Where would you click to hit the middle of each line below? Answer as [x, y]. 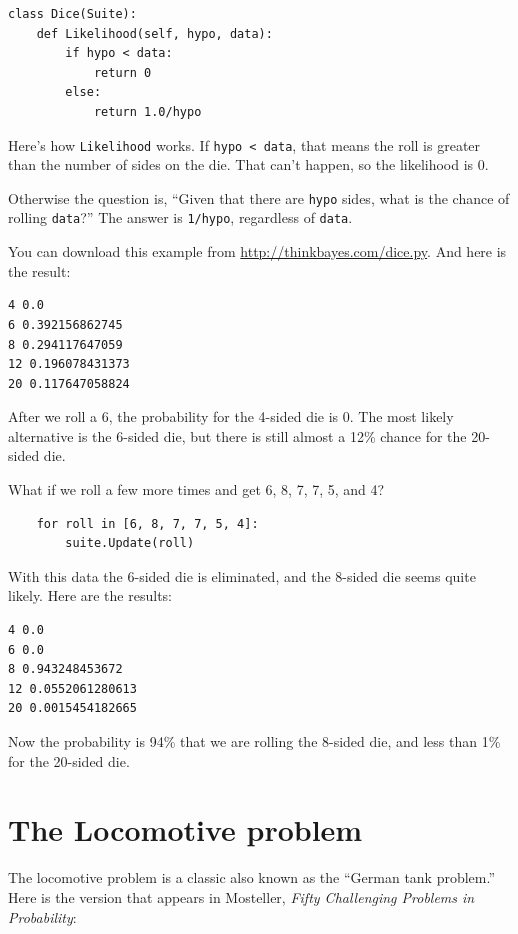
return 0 [122, 72]
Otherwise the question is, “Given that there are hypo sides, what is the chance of [259, 197]
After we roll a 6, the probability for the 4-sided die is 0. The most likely [231, 416]
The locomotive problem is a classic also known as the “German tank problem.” [252, 877]
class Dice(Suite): [72, 14]
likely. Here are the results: [90, 595]
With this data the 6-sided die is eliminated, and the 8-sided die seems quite [242, 575]
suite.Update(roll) [130, 543]
